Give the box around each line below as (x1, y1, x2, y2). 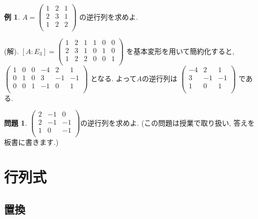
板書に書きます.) (4, 137, 59, 147)
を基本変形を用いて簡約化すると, (126, 45, 235, 56)
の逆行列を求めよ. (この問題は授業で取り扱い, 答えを (80, 117, 255, 128)
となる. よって (90, 73, 137, 83)
